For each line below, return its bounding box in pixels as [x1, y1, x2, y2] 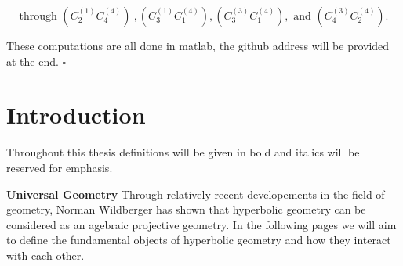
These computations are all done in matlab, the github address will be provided [6, 38, 390, 53]
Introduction [6, 99, 146, 131]
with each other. [6, 246, 85, 263]
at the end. [6, 52, 59, 69]
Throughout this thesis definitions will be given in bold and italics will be [6, 144, 360, 160]
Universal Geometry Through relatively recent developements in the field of [6, 185, 385, 202]
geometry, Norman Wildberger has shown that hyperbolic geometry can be [6, 201, 366, 217]
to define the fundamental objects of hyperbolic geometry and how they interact [6, 232, 391, 248]
